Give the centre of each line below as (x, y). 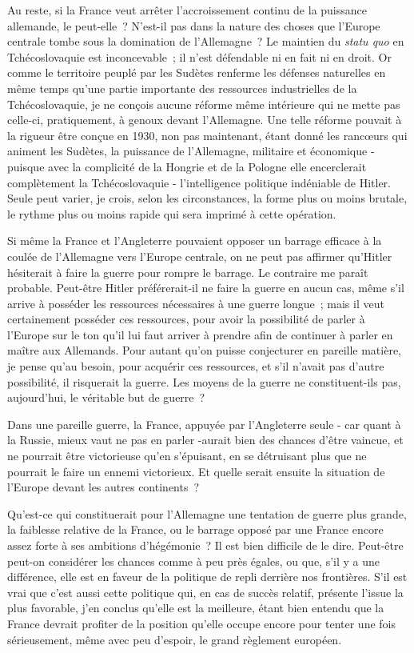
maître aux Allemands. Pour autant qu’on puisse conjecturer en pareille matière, (205, 350)
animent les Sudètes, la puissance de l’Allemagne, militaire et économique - (191, 151)
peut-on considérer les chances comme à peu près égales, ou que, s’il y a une (194, 561)
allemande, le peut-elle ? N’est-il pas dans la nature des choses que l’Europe (194, 25)
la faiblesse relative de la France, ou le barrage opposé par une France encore (195, 529)
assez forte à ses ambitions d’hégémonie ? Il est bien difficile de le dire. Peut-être (205, 545)
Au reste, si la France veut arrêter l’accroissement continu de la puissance (187, 10)
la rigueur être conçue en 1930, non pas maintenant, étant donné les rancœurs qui (207, 135)
